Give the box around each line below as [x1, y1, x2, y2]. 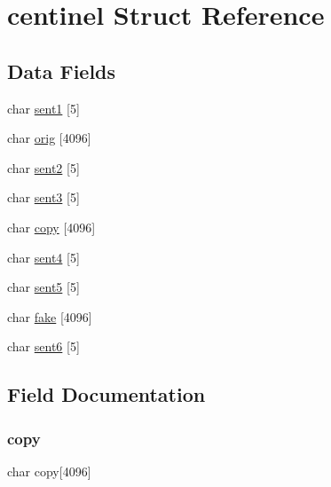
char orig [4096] [7, 129, 91, 147]
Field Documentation [7, 381, 206, 408]
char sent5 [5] [7, 278, 80, 296]
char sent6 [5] [7, 337, 80, 356]
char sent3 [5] [7, 188, 80, 207]
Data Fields [7, 57, 116, 84]
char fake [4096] [7, 307, 92, 326]
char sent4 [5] [7, 247, 80, 266]
